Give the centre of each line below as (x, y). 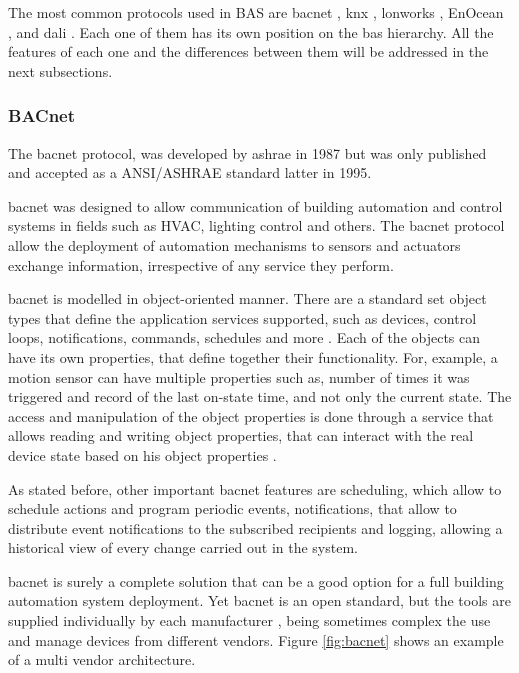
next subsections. (60, 70)
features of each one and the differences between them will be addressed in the (248, 51)
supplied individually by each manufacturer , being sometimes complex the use (249, 620)
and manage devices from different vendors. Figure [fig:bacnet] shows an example (256, 639)
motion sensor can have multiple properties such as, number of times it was (239, 376)
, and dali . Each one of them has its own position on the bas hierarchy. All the (251, 31)
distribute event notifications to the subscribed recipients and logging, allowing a (255, 527)
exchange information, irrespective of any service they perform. (201, 264)
